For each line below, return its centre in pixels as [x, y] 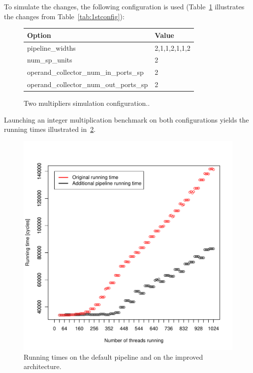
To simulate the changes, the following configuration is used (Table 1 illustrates [124, 6]
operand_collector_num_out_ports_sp [88, 84]
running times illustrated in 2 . [50, 129]
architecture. [43, 366]
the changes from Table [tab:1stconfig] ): [64, 16]
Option [39, 35]
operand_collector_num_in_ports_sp [85, 72]
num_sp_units [50, 60]
